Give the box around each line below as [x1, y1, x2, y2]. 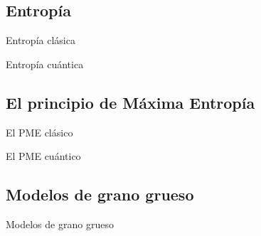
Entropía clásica [6, 33, 75, 48]
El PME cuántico [6, 149, 81, 163]
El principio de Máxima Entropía [6, 91, 255, 113]
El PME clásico [6, 124, 73, 139]
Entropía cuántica [6, 56, 84, 71]
